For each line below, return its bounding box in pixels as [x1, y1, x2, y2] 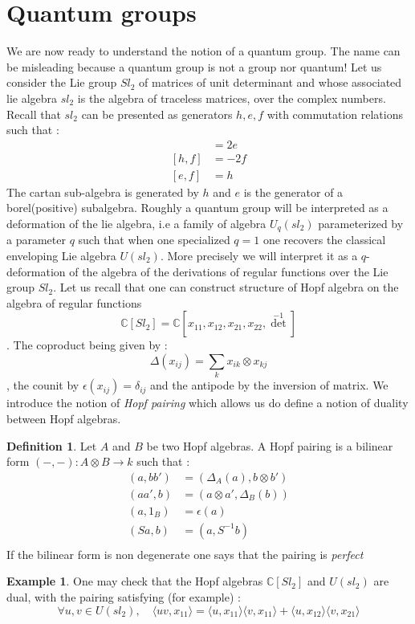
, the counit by [6, 377, 79, 394]
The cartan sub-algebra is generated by [6, 183, 199, 200]
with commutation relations [266, 105, 403, 122]
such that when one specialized [78, 231, 230, 248]
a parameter [6, 231, 66, 248]
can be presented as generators [81, 105, 233, 122]
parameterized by [318, 214, 404, 231]
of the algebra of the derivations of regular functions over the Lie [69, 263, 389, 279]
